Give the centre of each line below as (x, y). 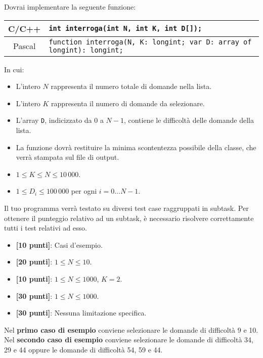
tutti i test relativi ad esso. (46, 228)
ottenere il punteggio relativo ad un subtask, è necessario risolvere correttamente (129, 218)
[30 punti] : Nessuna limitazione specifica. (81, 313)
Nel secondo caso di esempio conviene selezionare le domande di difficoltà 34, (129, 340)
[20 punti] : (34, 262)
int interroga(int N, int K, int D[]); (125, 29)
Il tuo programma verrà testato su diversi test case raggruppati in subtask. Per (126, 208)
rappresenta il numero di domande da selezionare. (128, 103)
